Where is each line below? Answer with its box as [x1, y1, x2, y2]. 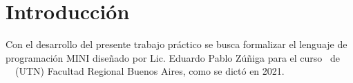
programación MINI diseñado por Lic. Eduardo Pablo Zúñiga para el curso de [6, 50, 341, 64]
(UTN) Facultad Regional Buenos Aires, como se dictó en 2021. [15, 64, 285, 78]
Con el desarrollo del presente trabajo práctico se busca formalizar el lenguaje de [6, 37, 347, 51]
